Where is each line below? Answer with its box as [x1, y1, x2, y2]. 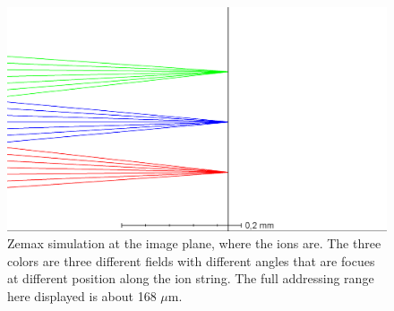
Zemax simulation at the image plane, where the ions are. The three [7, 234, 381, 253]
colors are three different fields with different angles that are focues [7, 251, 375, 270]
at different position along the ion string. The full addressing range [7, 269, 374, 288]
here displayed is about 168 [7, 287, 157, 306]
